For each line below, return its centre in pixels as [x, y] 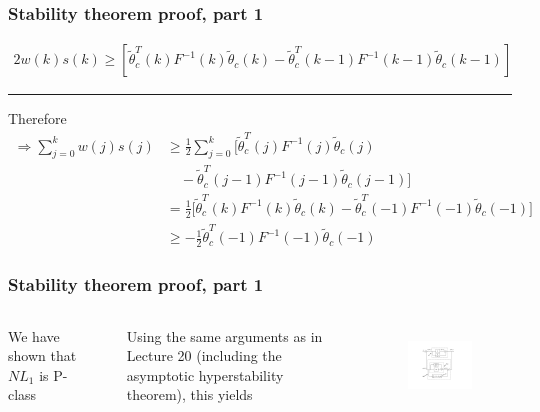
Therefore [37, 118]
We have [34, 335]
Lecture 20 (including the [204, 355]
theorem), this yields [189, 394]
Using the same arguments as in [224, 335]
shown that [42, 355]
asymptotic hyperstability [205, 374]
